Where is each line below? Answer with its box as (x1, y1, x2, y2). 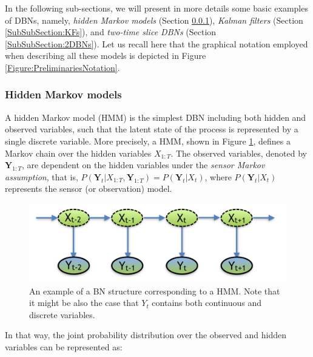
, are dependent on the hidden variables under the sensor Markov (21, 158, 265, 171)
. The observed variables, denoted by (170, 146, 308, 159)
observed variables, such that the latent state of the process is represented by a (5, 123, 298, 135)
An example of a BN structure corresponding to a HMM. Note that (29, 284, 280, 297)
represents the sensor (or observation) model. (5, 182, 172, 195)
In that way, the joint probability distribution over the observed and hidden (5, 328, 286, 341)
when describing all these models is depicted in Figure (5, 49, 206, 62)
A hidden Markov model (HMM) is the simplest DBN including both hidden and (5, 110, 306, 123)
